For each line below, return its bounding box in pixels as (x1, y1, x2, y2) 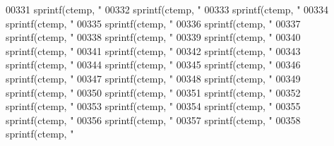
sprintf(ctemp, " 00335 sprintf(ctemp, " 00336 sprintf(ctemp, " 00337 (6, 16, 301, 30)
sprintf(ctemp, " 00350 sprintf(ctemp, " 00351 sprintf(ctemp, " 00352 (6, 85, 301, 99)
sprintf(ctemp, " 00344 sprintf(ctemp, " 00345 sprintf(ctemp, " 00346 (6, 57, 301, 72)
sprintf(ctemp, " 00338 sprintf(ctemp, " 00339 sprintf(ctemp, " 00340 (6, 30, 301, 44)
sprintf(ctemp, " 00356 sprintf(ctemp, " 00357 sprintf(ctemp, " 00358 (6, 112, 301, 127)
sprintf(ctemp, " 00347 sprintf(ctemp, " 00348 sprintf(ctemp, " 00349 (6, 71, 301, 85)
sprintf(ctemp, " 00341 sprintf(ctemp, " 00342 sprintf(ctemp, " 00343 (6, 43, 301, 58)
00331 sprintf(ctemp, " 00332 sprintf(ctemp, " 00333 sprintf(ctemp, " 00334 (6, 2, 329, 16)
